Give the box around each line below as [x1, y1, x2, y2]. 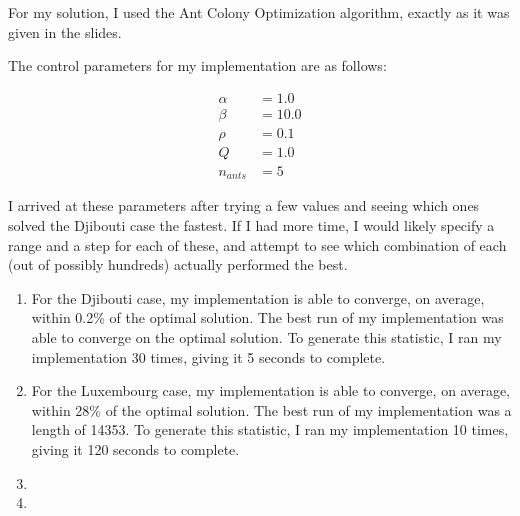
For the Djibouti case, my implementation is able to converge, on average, [31, 287, 485, 308]
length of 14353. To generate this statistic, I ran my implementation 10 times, [31, 419, 509, 440]
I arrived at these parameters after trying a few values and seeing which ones [8, 195, 480, 216]
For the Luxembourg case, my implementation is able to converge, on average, [31, 380, 511, 401]
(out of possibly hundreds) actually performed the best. [8, 254, 348, 275]
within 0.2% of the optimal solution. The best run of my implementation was [31, 307, 504, 328]
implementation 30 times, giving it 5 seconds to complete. [31, 346, 386, 367]
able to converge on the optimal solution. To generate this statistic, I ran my [31, 326, 502, 347]
